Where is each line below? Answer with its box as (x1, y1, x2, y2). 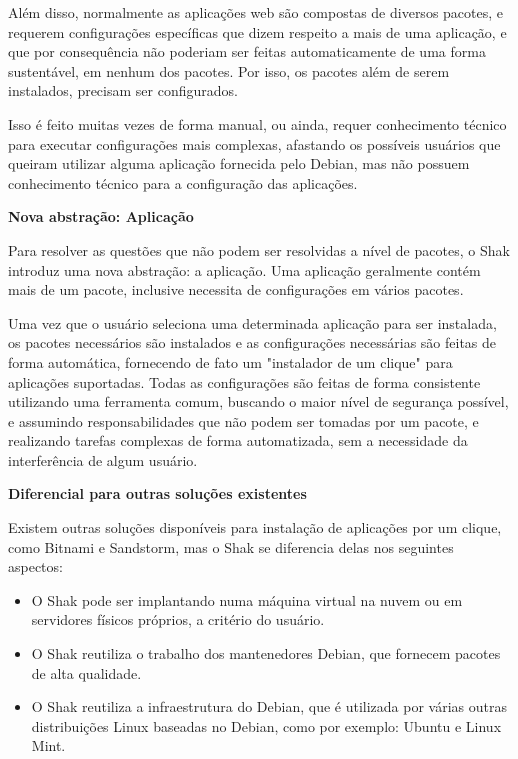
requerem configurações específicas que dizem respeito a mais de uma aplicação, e (8, 21, 507, 42)
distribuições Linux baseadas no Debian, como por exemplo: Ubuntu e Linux (31, 715, 502, 736)
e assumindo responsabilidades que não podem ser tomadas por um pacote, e (8, 410, 479, 431)
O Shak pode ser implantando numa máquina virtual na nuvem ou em (31, 589, 463, 610)
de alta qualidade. (31, 662, 142, 683)
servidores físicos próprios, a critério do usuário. (31, 609, 325, 630)
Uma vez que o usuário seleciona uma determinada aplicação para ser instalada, (8, 312, 497, 333)
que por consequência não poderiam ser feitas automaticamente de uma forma (8, 41, 486, 62)
